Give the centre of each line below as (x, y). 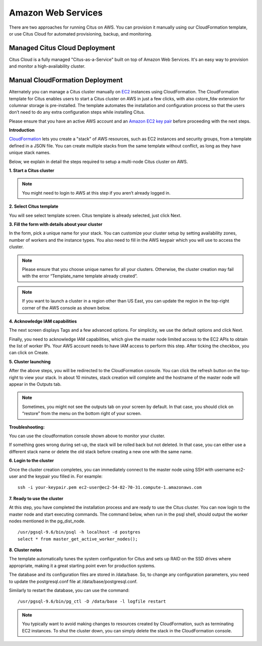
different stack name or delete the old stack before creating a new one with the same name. (101, 451)
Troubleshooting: (27, 427)
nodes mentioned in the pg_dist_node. (47, 521)
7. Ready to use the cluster (36, 498)
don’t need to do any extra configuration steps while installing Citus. (77, 112)
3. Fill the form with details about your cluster (56, 224)
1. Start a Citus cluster (32, 171)
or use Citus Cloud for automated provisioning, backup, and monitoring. (81, 34)
